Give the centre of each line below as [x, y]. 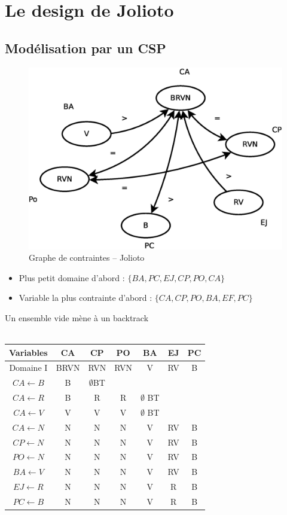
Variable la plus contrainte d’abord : [86, 298]
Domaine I [28, 368]
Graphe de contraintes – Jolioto [87, 257]
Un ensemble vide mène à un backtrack [77, 317]
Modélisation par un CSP [86, 48]
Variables [28, 352]
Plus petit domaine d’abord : [72, 277]
